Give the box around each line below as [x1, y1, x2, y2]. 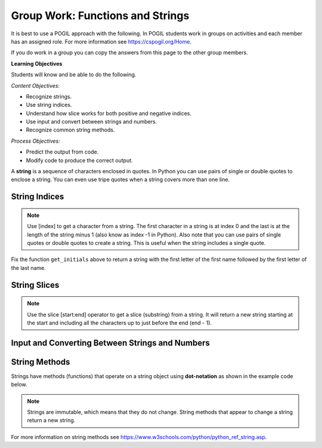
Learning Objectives [11, 60, 63, 67]
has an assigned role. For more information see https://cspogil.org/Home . [11, 38, 192, 45]
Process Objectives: [11, 137, 60, 145]
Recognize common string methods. [26, 126, 115, 134]
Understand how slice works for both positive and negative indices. [26, 109, 192, 116]
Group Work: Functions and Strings [11, 9, 190, 22]
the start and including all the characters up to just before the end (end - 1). [27, 319, 212, 326]
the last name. [11, 264, 46, 271]
